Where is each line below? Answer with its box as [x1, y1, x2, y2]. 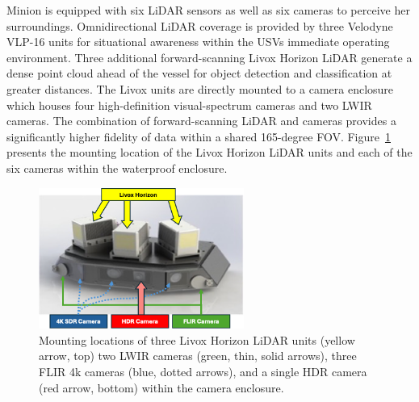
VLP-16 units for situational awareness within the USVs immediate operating [6, 33, 390, 50]
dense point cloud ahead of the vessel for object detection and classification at [6, 65, 392, 82]
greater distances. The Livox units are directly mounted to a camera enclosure [6, 80, 394, 97]
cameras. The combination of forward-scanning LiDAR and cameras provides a [6, 112, 396, 129]
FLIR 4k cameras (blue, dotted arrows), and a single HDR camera [39, 363, 367, 380]
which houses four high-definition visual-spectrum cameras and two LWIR [6, 96, 372, 113]
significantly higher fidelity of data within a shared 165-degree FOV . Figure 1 [6, 128, 391, 144]
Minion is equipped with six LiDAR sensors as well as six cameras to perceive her [6, 2, 410, 18]
